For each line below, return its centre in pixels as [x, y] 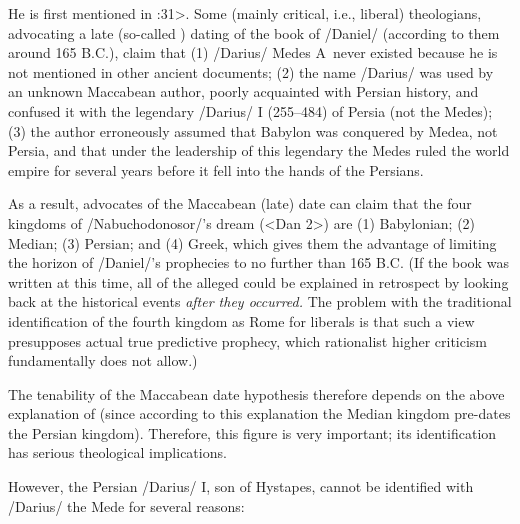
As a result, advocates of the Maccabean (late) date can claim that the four [240, 203]
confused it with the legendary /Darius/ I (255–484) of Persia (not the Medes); [250, 110]
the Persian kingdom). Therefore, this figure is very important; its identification [252, 432]
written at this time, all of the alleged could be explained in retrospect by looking [258, 281]
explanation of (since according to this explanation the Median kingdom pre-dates [259, 413]
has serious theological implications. [117, 452]
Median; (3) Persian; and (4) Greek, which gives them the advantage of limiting [252, 242]
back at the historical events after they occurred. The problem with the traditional [260, 301]
